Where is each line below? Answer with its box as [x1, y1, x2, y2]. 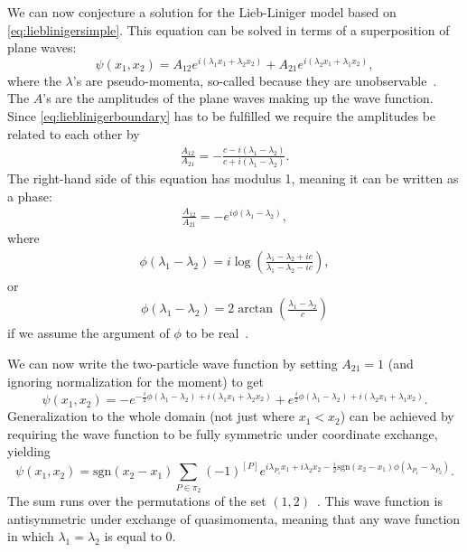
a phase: [7, 186, 52, 205]
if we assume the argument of [7, 323, 170, 342]
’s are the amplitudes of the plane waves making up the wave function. [42, 89, 434, 108]
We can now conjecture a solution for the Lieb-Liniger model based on [7, 3, 397, 21]
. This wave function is [317, 491, 443, 510]
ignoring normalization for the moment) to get [7, 371, 265, 390]
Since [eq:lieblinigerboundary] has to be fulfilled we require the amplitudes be [7, 107, 436, 126]
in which [7, 527, 54, 546]
